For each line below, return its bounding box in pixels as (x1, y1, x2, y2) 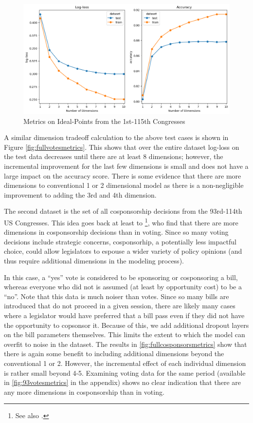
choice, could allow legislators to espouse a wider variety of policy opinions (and (4, 246, 242, 256)
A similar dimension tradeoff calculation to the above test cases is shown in (4, 132, 229, 142)
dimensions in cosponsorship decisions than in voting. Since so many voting (4, 227, 229, 237)
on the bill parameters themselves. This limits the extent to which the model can (4, 329, 245, 340)
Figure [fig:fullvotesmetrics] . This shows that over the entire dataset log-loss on (4, 141, 239, 152)
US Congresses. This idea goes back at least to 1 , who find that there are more (4, 216, 238, 227)
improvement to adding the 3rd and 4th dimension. (4, 189, 157, 200)
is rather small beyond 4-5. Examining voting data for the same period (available (4, 367, 246, 378)
